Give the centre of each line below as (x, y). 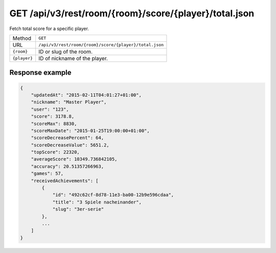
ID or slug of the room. (66, 52)
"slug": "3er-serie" (78, 209)
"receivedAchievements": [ (65, 181)
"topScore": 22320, (55, 152)
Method (22, 38)
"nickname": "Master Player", (69, 102)
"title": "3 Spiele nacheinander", (97, 202)
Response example (40, 73)
